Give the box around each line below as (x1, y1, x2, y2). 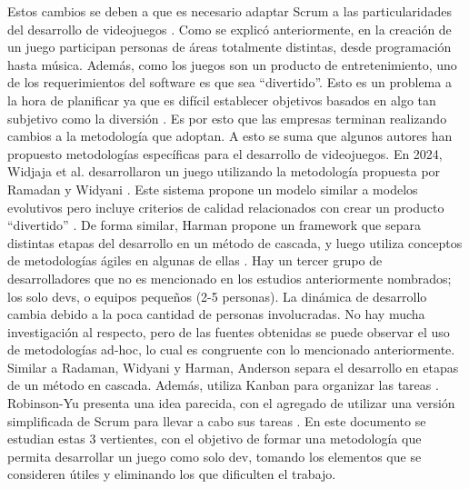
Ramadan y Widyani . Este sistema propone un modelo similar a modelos (7, 179, 418, 198)
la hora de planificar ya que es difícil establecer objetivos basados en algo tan (7, 90, 436, 109)
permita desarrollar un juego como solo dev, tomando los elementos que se (7, 446, 422, 465)
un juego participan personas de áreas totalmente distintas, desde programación (7, 37, 452, 56)
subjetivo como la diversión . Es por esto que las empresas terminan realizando (7, 108, 447, 127)
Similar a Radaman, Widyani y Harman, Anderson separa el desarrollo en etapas (7, 357, 459, 376)
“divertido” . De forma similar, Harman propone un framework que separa (7, 215, 421, 235)
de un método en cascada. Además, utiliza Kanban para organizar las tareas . (7, 375, 439, 394)
